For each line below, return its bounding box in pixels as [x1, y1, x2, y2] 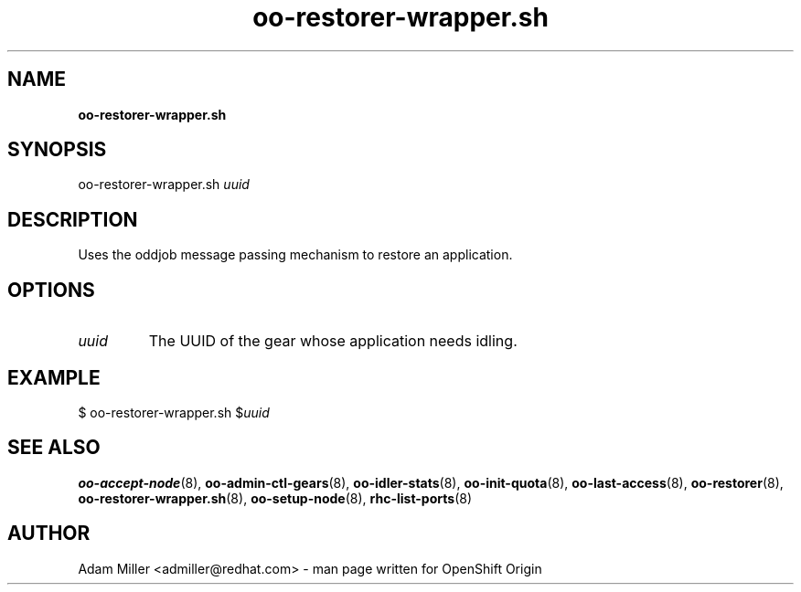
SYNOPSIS [7, 138, 107, 162]
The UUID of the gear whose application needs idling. [148, 332, 518, 351]
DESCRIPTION [7, 207, 138, 231]
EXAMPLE [7, 365, 101, 389]
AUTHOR [7, 522, 91, 545]
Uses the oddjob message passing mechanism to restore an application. [78, 247, 513, 263]
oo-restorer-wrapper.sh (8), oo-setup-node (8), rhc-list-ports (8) [78, 490, 472, 506]
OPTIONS [7, 278, 95, 301]
